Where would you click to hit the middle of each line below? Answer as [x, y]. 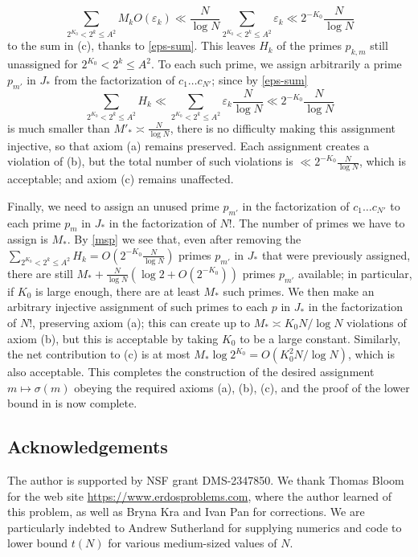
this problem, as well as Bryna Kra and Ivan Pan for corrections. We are [186, 512]
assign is [28, 239]
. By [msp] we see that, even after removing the [184, 239]
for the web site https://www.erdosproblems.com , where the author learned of [200, 496]
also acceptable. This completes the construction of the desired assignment [191, 372]
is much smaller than [59, 127]
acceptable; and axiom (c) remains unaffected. [121, 179]
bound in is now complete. [72, 403]
